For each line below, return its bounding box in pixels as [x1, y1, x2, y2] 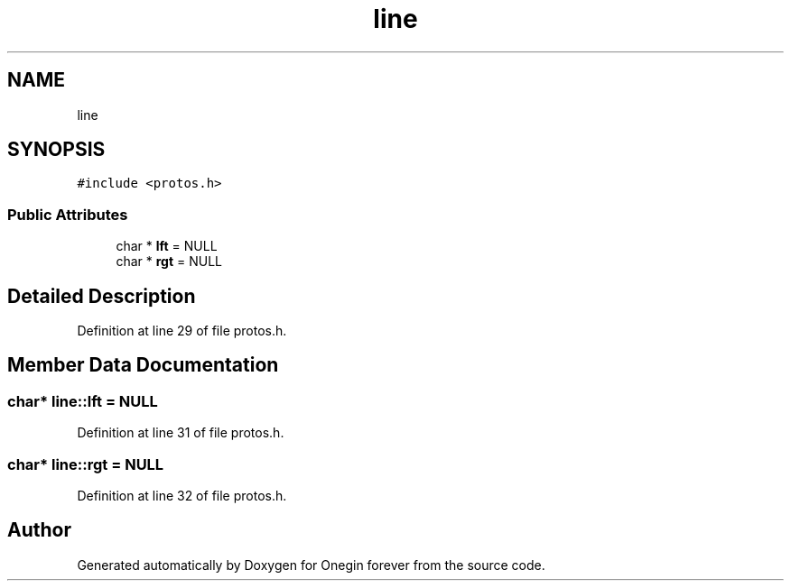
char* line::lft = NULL [7, 391, 158, 410]
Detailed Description [7, 284, 196, 308]
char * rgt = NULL [116, 253, 222, 270]
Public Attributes [7, 205, 128, 224]
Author [7, 519, 71, 542]
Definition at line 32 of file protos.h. [77, 488, 287, 503]
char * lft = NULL [116, 238, 218, 254]
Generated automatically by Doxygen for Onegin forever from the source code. [77, 556, 545, 573]
